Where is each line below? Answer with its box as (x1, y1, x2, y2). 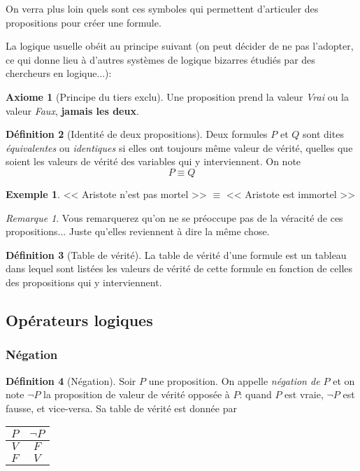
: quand (239, 387, 272, 402)
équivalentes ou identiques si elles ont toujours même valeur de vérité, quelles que (6, 140, 353, 155)
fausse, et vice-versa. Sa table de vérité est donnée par (6, 400, 237, 415)
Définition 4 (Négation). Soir (6, 373, 136, 388)
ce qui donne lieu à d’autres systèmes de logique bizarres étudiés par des (6, 52, 315, 66)
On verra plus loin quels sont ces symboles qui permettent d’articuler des (6, 1, 319, 15)
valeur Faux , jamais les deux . (6, 103, 139, 118)
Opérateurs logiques (6, 309, 153, 330)
